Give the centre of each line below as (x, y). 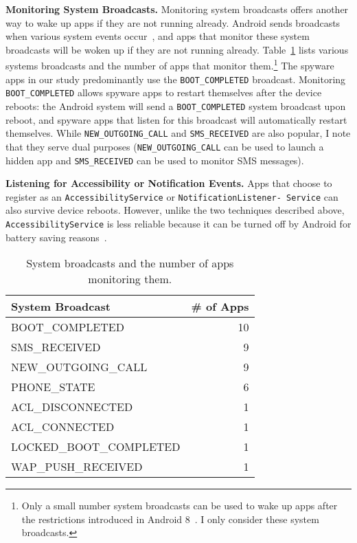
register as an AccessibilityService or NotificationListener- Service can (172, 196)
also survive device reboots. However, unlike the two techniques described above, (175, 210)
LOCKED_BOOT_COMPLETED (96, 447)
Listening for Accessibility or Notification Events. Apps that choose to (169, 183)
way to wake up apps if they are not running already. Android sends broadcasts (173, 22)
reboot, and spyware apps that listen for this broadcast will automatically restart (176, 119)
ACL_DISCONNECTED (72, 407)
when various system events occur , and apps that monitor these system (158, 36)
